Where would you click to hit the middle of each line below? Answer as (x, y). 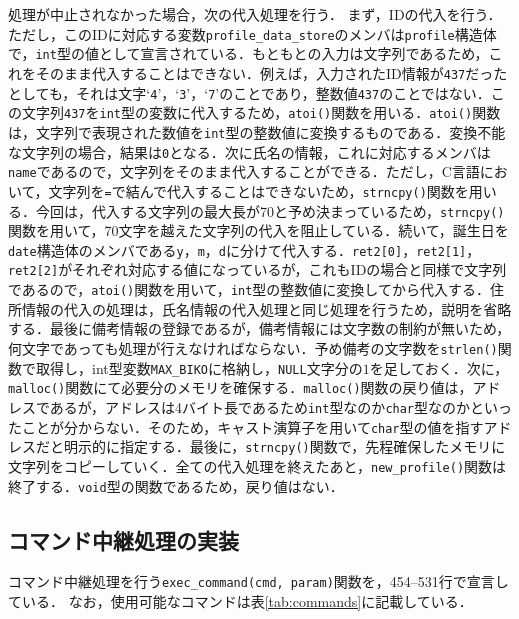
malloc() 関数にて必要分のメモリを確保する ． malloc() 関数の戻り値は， (240, 387)
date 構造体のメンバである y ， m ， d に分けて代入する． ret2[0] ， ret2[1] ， (244, 249)
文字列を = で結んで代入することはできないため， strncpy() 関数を (258, 190)
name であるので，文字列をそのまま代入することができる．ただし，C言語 (244, 171)
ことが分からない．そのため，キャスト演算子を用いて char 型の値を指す (252, 426)
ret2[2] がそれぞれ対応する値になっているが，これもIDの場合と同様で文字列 (257, 269)
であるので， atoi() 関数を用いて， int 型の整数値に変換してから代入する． (249, 289)
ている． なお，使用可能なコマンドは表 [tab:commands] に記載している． (240, 601)
